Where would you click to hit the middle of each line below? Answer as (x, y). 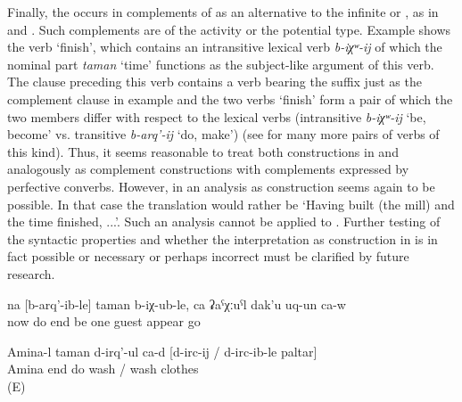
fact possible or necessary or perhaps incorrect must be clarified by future (208, 256)
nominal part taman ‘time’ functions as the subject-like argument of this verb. (221, 64)
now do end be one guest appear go (104, 321)
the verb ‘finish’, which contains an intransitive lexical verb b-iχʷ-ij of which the (225, 47)
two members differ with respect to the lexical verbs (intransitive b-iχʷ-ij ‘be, (217, 116)
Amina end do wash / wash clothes (103, 369)
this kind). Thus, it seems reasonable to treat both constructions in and (203, 151)
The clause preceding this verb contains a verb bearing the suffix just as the (214, 82)
